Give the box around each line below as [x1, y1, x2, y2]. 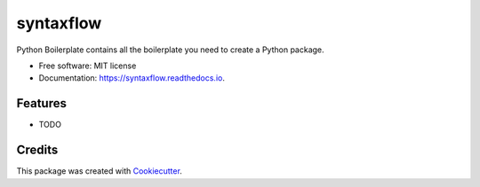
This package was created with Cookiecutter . [16, 166, 182, 176]
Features [16, 96, 67, 111]
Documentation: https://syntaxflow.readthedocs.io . [38, 73, 226, 83]
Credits [16, 143, 59, 158]
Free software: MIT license [38, 60, 137, 71]
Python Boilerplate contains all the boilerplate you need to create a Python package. [16, 44, 324, 55]
